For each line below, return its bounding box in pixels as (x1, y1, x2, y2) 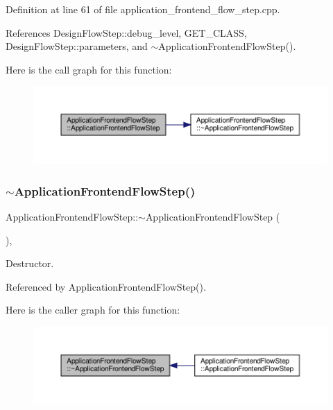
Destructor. (6, 256, 54, 271)
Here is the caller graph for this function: (6, 302, 180, 317)
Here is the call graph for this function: (6, 62, 172, 76)
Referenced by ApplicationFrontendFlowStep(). (6, 279, 206, 293)
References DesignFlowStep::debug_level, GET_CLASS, (6, 25, 247, 40)
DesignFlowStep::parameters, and (6, 39, 148, 53)
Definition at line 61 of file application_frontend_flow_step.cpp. (6, 2, 280, 16)
